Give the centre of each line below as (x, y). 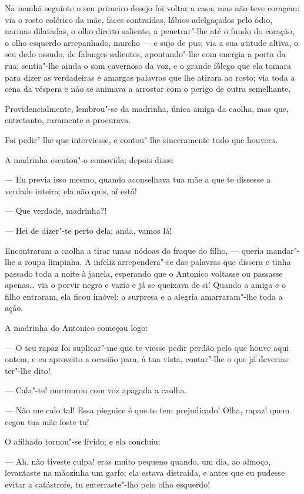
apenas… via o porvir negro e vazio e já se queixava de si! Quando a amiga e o (145, 285)
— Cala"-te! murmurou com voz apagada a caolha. (96, 390)
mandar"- (283, 250)
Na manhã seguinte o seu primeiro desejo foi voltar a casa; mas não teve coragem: (152, 8)
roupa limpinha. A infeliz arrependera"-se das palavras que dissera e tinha (158, 262)
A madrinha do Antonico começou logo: (76, 328)
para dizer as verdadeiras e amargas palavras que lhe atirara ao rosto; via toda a (150, 77)
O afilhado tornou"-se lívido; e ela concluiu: (83, 441)
